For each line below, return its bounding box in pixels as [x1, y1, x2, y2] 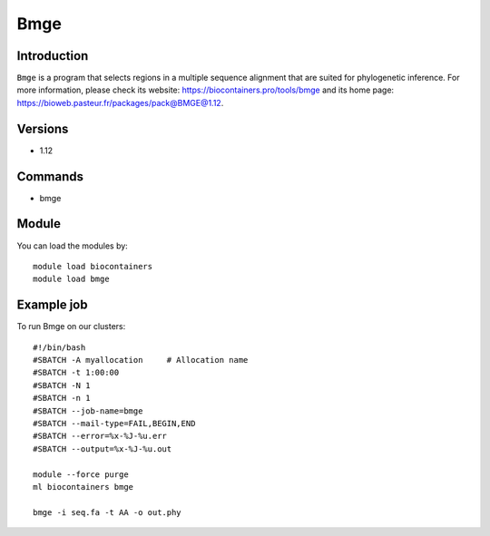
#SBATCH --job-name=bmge [33, 405, 143, 416]
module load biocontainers [33, 261, 153, 271]
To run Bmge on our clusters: [16, 321, 126, 332]
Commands [16, 169, 84, 184]
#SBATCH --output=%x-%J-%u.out [33, 443, 172, 453]
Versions [16, 121, 69, 136]
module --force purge [33, 469, 129, 480]
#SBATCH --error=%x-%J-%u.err [33, 431, 168, 442]
